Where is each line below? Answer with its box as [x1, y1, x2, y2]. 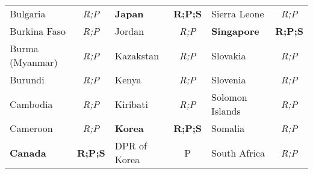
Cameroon [10, 121, 53, 135]
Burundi [10, 73, 45, 86]
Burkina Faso [10, 24, 66, 38]
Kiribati [114, 97, 148, 111]
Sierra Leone [211, 7, 264, 20]
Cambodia [10, 97, 53, 111]
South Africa [211, 145, 265, 160]
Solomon [211, 90, 247, 104]
